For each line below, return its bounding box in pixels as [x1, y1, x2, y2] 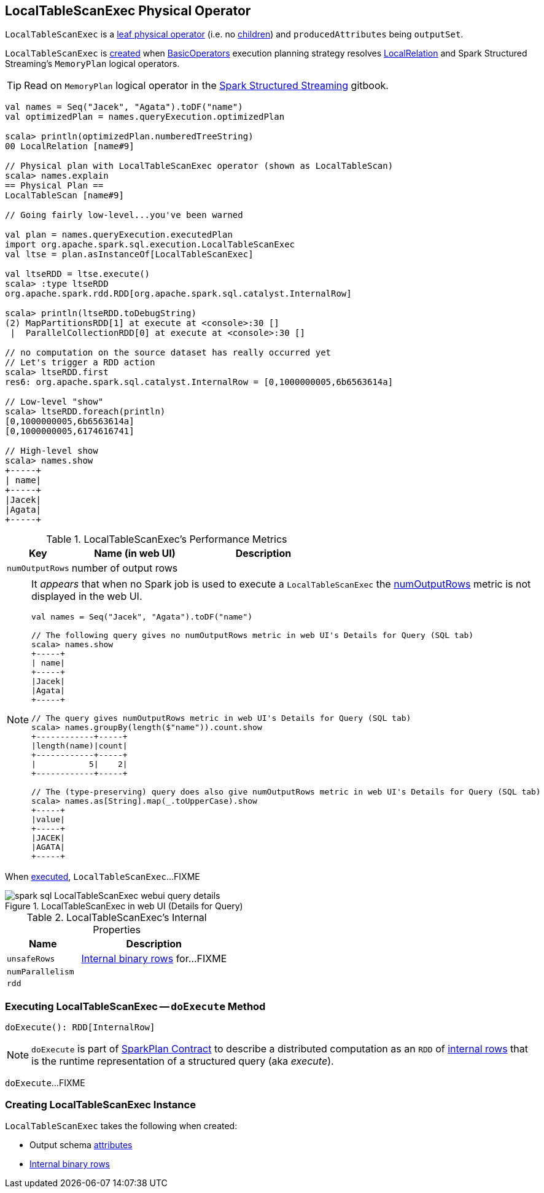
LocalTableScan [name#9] [5, 190, 124, 201]
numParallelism [7, 967, 74, 977]
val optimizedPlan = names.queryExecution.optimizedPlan [5, 112, 285, 122]
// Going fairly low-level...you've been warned [5, 210, 243, 220]
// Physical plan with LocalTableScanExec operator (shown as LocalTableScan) [5, 161, 394, 171]
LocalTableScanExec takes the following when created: [5, 1120, 238, 1131]
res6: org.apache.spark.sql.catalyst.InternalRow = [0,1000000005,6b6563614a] [5, 377, 394, 387]
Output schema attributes [29, 1139, 133, 1150]
